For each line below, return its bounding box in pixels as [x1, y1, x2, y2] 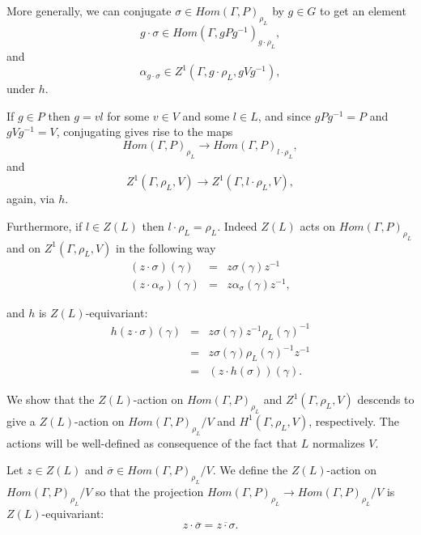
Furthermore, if [6, 217, 83, 234]
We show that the [6, 391, 95, 408]
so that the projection [96, 482, 204, 499]
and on [6, 239, 41, 256]
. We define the [212, 461, 288, 478]
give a [6, 412, 36, 429]
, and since [257, 107, 312, 124]
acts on [300, 217, 336, 234]
